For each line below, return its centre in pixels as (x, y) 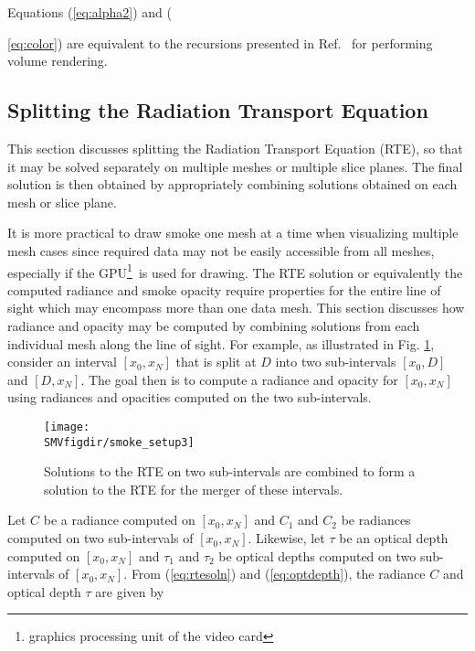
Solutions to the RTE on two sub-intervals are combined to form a (230, 471)
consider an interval (62, 362)
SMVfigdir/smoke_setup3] (119, 442)
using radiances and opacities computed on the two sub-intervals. (190, 397)
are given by (130, 591)
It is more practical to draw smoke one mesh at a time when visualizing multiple (233, 233)
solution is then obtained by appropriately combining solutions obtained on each (232, 184)
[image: (67, 427)
